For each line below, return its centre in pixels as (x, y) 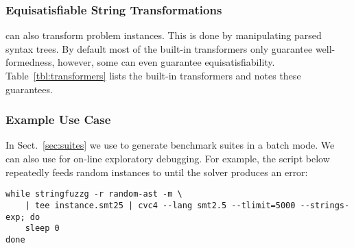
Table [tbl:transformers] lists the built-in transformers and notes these (153, 75)
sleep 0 (42, 228)
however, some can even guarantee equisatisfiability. (166, 62)
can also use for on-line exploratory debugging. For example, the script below (168, 158)
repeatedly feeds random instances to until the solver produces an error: (157, 172)
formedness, (30, 62)
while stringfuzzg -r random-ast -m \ (94, 194)
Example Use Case (58, 120)
